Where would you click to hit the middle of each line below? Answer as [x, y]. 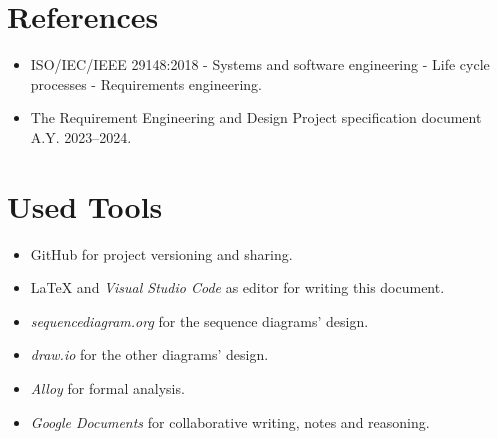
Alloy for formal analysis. [107, 388]
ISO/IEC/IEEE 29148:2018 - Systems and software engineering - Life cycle [260, 64]
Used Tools [85, 205]
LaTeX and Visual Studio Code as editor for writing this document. [237, 287]
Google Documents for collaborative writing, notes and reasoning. [230, 421]
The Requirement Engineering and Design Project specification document [256, 117]
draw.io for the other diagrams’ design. [149, 354]
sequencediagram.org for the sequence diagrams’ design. [199, 320]
